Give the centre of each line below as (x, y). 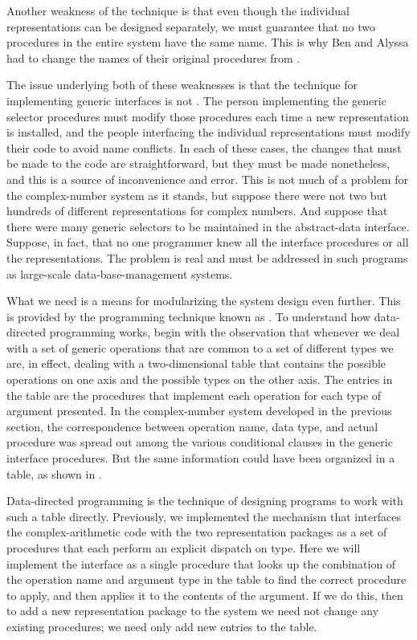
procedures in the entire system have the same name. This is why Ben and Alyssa (208, 42)
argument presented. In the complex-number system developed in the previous (199, 411)
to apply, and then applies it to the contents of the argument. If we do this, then (205, 595)
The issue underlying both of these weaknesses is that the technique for (182, 85)
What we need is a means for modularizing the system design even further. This (204, 301)
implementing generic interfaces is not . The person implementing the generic (196, 100)
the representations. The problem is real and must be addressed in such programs (207, 257)
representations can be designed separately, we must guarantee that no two (191, 26)
